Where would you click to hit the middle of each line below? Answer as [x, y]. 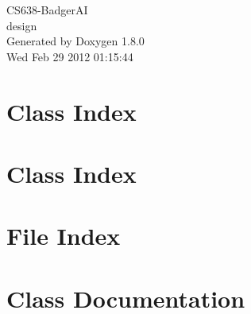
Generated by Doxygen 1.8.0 [75, 41]
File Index [64, 236]
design [22, 25]
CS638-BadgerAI [47, 10]
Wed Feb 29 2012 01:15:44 [70, 56]
